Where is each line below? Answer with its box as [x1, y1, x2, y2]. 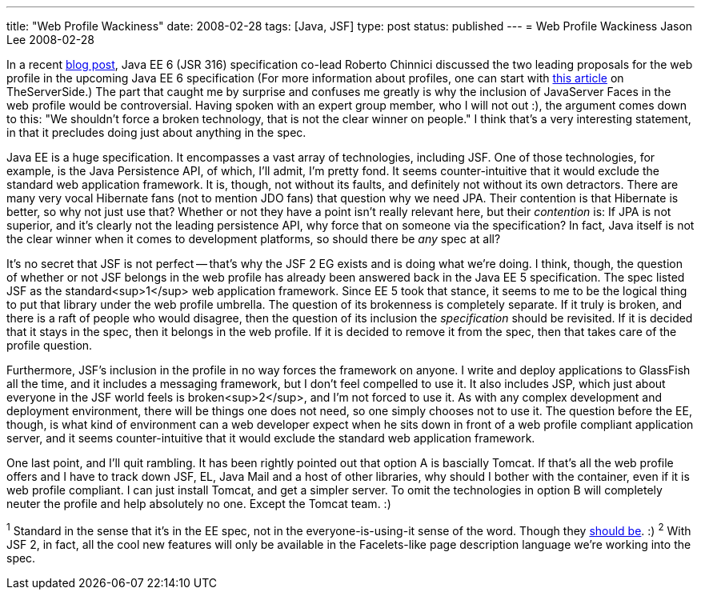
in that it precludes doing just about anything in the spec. [6, 126, 306, 139]
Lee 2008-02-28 [6, 33, 95, 46]
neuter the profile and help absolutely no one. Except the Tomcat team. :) [6, 497, 391, 510]
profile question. [6, 338, 93, 352]
